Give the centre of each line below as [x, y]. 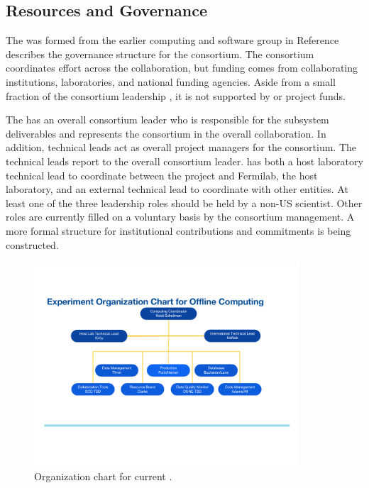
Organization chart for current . [103, 476]
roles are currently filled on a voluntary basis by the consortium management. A [180, 217]
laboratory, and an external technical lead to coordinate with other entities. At [177, 189]
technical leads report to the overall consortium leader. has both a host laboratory [184, 161]
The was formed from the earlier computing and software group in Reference [172, 40]
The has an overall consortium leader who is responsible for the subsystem [167, 120]
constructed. [32, 244]
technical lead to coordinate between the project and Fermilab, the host [162, 175]
